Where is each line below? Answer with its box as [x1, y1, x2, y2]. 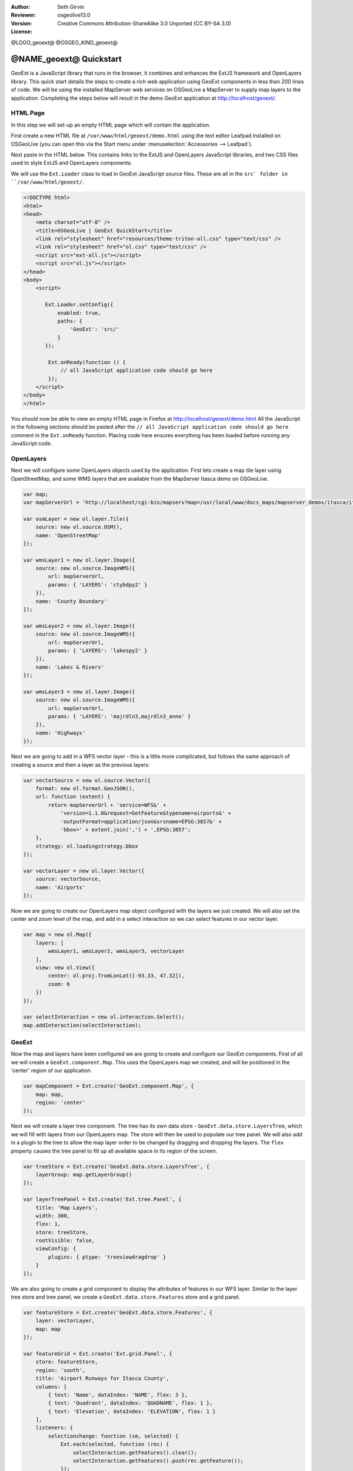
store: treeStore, [35, 1229, 89, 1236]
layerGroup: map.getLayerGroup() [35, 1171, 132, 1178]
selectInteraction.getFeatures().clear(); [72, 1449, 197, 1456]
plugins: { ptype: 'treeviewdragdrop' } [48, 1253, 166, 1260]
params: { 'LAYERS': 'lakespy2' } [48, 647, 148, 654]
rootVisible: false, [35, 1237, 95, 1244]
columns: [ [35, 1383, 67, 1390]
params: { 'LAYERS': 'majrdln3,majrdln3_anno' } [48, 713, 191, 720]
